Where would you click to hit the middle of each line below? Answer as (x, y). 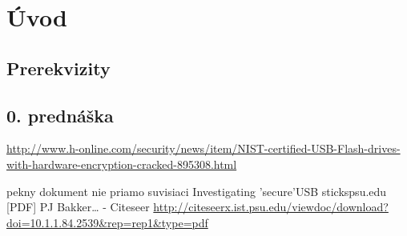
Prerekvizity (58, 68)
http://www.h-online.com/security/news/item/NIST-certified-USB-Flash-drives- (203, 148)
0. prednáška (60, 115)
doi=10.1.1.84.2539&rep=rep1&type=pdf (107, 222)
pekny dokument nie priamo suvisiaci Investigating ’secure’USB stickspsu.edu (197, 191)
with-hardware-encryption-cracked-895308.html (122, 164)
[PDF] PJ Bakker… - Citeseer (78, 207)
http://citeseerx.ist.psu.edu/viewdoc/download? (271, 207)
